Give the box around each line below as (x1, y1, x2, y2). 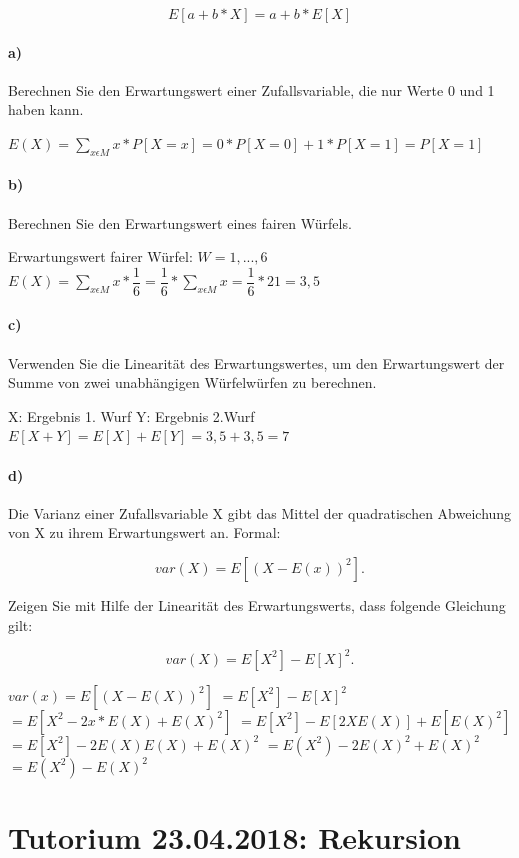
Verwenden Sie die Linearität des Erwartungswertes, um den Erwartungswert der (8, 352, 505, 373)
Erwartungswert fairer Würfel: (8, 246, 193, 267)
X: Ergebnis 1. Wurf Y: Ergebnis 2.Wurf (8, 405, 255, 426)
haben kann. (8, 99, 84, 120)
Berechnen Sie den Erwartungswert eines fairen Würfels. (8, 212, 352, 233)
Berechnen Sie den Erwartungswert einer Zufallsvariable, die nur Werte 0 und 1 (8, 79, 495, 100)
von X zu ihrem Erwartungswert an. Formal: (8, 522, 281, 543)
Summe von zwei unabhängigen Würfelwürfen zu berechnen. (8, 372, 377, 393)
